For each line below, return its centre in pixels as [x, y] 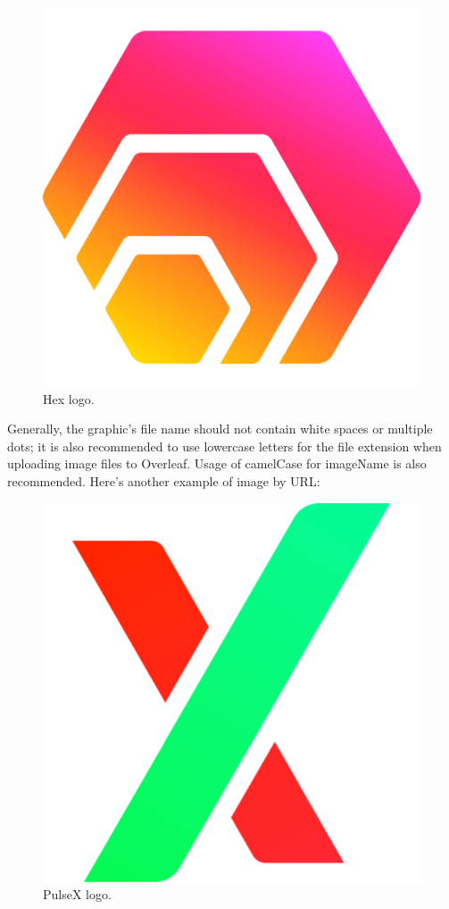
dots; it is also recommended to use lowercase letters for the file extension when [224, 446]
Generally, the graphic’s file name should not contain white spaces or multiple [220, 429]
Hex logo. [69, 398]
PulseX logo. [77, 894]
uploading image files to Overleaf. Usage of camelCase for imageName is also [217, 463]
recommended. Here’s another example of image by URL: [164, 480]
